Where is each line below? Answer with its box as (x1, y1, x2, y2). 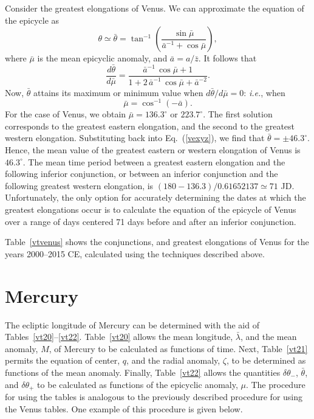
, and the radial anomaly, (126, 354, 220, 367)
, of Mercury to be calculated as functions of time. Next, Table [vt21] (49, 342, 308, 355)
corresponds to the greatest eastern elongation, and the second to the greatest (5, 119, 295, 132)
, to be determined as (226, 354, 306, 367)
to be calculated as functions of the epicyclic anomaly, (37, 378, 238, 390)
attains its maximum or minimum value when (33, 86, 203, 99)
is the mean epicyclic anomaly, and (37, 52, 168, 64)
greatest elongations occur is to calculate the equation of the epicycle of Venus (5, 203, 296, 216)
